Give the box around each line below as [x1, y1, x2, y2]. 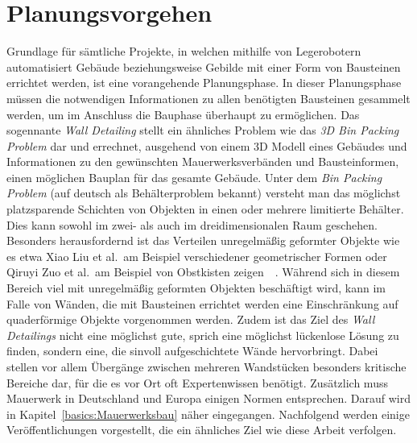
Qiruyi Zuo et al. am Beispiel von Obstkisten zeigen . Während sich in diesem [6, 263, 400, 280]
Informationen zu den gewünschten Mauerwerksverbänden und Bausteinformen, [6, 153, 399, 170]
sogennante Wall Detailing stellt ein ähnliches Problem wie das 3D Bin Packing [6, 122, 399, 139]
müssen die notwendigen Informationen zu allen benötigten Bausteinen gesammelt [6, 89, 411, 106]
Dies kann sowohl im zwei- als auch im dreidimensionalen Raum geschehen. [6, 216, 378, 233]
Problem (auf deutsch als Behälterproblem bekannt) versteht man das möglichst [6, 184, 401, 201]
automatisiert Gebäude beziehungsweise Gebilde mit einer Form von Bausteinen [6, 58, 401, 75]
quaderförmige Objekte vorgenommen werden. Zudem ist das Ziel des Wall [6, 311, 375, 328]
